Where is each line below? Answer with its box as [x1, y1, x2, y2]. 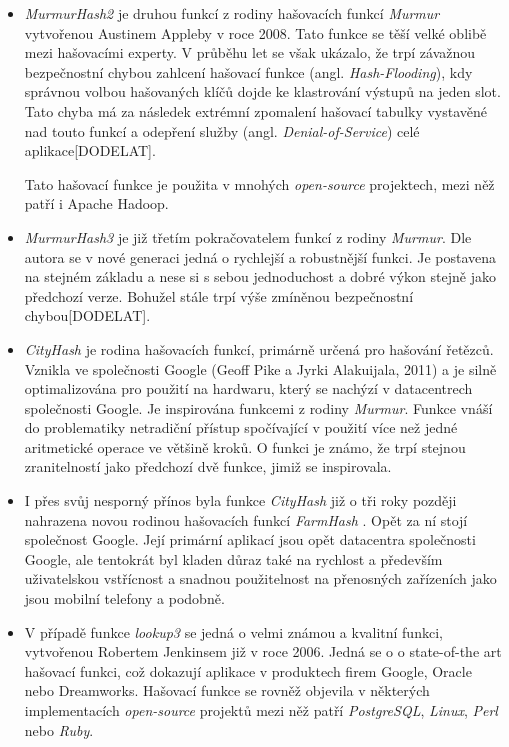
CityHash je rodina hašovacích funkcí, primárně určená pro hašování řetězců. [24, 338, 494, 359]
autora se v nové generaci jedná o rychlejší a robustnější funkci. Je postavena [24, 246, 497, 267]
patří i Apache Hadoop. [24, 193, 169, 214]
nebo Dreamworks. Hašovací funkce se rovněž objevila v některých [24, 680, 430, 701]
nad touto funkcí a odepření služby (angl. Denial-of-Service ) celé [24, 120, 420, 141]
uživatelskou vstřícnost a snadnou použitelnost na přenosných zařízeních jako [24, 568, 497, 589]
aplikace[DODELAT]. [24, 140, 156, 161]
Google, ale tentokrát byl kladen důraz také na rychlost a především [24, 548, 443, 569]
